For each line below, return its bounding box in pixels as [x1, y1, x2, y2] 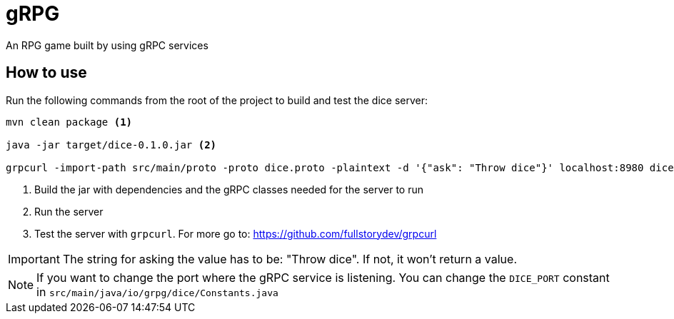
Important [8, 251, 60, 266]
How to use [6, 64, 87, 82]
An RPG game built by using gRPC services [6, 39, 208, 51]
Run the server [34, 205, 104, 218]
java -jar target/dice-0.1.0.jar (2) [6, 138, 217, 151]
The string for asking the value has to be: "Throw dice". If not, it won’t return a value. [62, 251, 517, 266]
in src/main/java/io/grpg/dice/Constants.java [36, 284, 278, 299]
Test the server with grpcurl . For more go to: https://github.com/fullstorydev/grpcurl [34, 227, 437, 240]
